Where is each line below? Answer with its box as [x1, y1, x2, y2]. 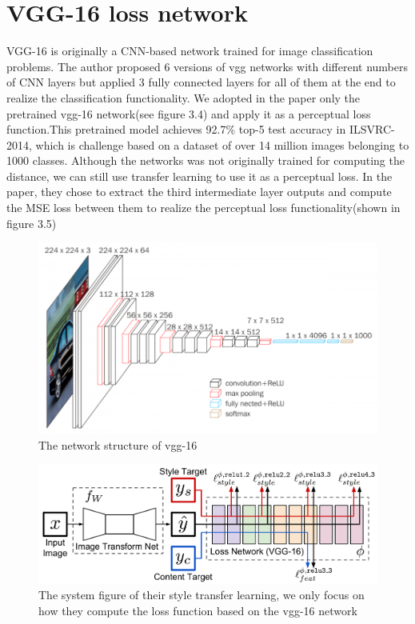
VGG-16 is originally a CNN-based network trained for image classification [6, 42, 373, 59]
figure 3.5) [6, 214, 57, 231]
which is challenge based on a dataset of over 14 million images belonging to [35, 136, 409, 153]
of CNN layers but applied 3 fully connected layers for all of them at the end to [6, 74, 396, 90]
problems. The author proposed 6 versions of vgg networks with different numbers [6, 58, 409, 74]
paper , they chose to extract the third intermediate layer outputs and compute [6, 183, 392, 200]
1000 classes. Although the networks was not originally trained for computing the [6, 152, 405, 169]
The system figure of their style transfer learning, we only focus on [38, 586, 365, 603]
